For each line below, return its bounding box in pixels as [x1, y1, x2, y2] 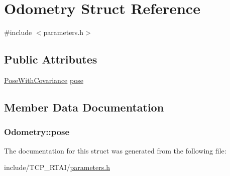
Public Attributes [4, 51, 97, 67]
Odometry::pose [4, 125, 70, 138]
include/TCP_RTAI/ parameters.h [4, 162, 110, 172]
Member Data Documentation [4, 99, 164, 114]
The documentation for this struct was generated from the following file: [4, 145, 226, 155]
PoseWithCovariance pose [4, 74, 83, 85]
